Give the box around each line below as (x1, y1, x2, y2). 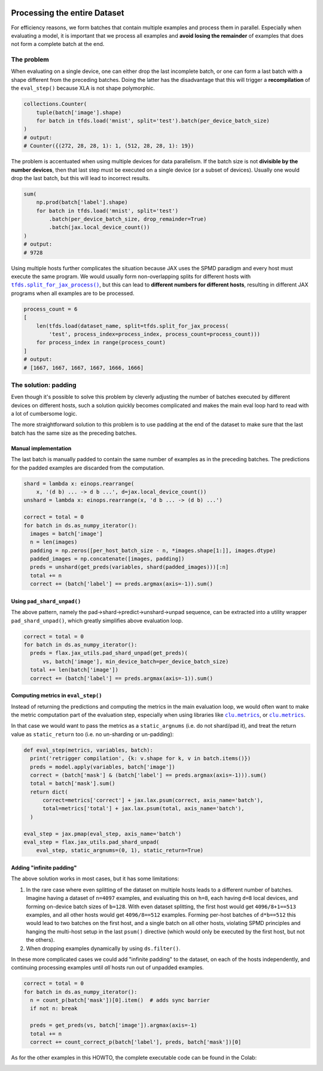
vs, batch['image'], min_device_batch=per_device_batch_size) (42, 658, 229, 665)
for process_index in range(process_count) (36, 339, 166, 346)
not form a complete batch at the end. (11, 41, 105, 48)
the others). (26, 936, 55, 944)
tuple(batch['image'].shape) (36, 109, 122, 116)
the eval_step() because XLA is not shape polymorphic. (11, 84, 156, 92)
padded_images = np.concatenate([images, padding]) (30, 556, 185, 562)
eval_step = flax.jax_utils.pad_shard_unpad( (23, 839, 160, 846)
